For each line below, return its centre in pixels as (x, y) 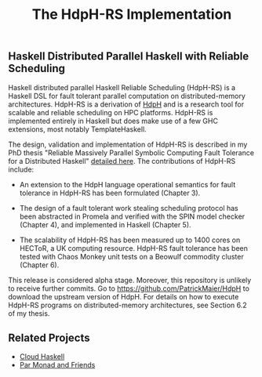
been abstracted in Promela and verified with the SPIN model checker (132, 216)
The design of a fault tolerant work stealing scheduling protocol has (129, 208)
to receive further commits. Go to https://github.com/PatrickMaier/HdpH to (129, 288)
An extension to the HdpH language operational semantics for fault (127, 184)
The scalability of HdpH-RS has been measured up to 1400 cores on (130, 240)
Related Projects (49, 338)
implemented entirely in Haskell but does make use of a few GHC (113, 121)
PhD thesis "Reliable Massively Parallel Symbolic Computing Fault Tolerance (131, 152)
